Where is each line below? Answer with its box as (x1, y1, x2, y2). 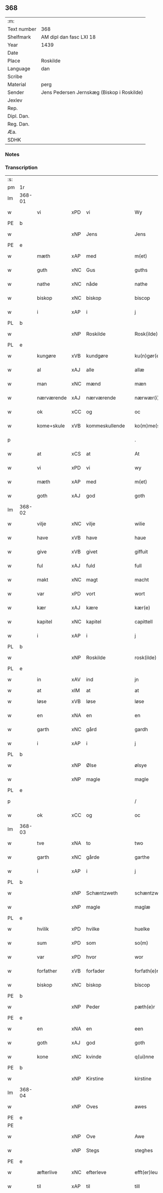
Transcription (5, 164, 38, 171)
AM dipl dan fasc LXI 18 (41, 34, 96, 40)
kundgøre (86, 352, 108, 359)
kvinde (86, 1053, 102, 1060)
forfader (86, 968, 105, 974)
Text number (7, 25, 36, 32)
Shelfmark (7, 34, 31, 40)
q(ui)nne (134, 1053, 154, 1060)
